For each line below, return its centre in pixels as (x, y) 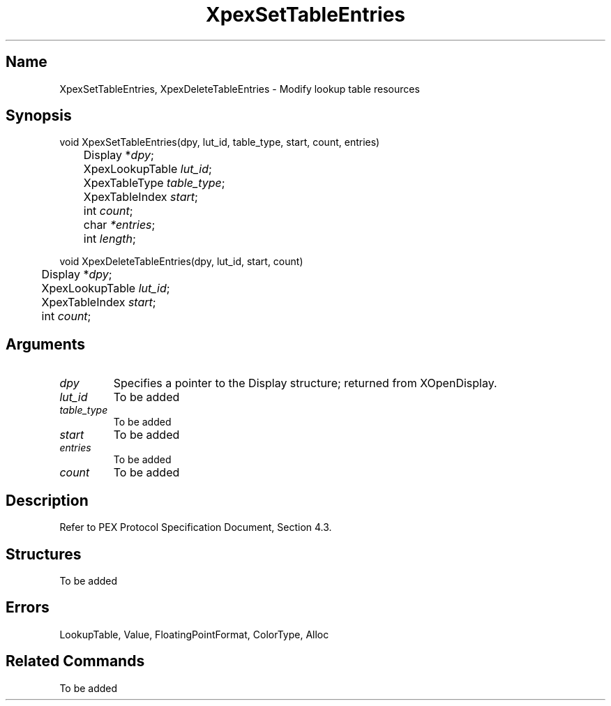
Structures (44, 554)
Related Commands (75, 661)
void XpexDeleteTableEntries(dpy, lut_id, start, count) (181, 262)
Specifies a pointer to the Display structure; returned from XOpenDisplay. (305, 383)
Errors (28, 608)
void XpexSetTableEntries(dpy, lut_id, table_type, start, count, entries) (220, 142)
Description (47, 500)
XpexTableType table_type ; (154, 183)
